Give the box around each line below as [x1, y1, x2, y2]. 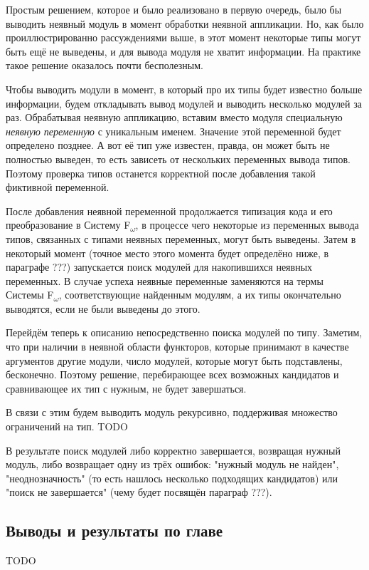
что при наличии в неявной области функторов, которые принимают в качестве [6, 339, 349, 354]
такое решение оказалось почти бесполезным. [6, 58, 203, 73]
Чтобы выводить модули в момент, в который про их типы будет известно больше [6, 81, 363, 96]
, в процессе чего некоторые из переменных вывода [135, 217, 359, 232]
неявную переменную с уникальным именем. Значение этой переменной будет [6, 123, 341, 138]
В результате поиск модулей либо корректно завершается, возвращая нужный [6, 442, 341, 457]
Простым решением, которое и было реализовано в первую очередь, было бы [6, 2, 342, 16]
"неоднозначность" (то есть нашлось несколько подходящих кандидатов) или [6, 470, 338, 485]
